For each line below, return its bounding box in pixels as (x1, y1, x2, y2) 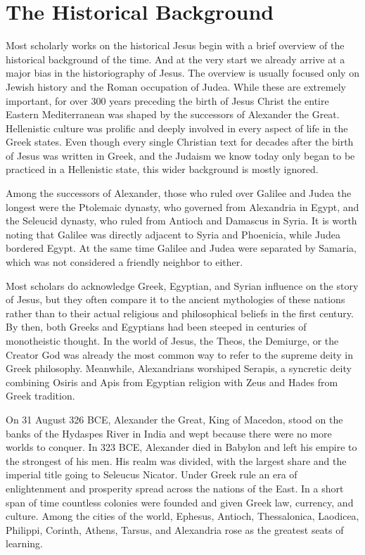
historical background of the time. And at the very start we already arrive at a (6, 51, 345, 66)
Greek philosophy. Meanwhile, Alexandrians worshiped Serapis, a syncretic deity (6, 361, 352, 376)
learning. (6, 536, 43, 551)
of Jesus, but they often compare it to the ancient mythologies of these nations (6, 292, 345, 307)
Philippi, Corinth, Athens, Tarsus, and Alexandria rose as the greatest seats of (6, 522, 344, 537)
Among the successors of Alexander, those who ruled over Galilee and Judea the (6, 186, 352, 200)
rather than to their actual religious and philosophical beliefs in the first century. (6, 305, 354, 320)
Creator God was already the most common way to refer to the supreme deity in (6, 347, 354, 362)
